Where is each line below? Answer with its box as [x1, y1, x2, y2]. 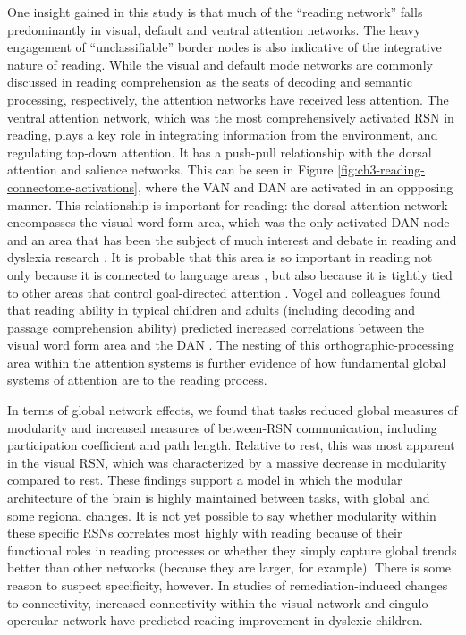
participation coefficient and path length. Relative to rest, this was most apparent [7, 436, 455, 454]
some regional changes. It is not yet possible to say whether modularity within [7, 505, 436, 524]
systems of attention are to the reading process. [7, 370, 267, 389]
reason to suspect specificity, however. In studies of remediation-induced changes [7, 576, 448, 594]
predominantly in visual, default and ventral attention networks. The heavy [7, 20, 421, 38]
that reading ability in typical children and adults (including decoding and [7, 301, 416, 319]
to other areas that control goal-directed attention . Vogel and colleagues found [7, 283, 441, 301]
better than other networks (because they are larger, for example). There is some [7, 558, 452, 577]
